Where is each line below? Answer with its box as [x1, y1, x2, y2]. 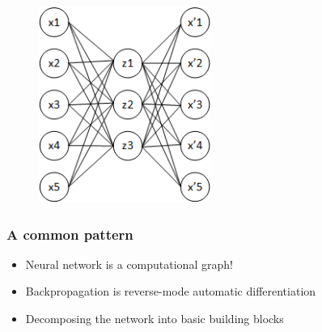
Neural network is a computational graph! [25, 255, 233, 272]
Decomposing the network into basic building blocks [25, 310, 284, 326]
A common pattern [6, 223, 133, 244]
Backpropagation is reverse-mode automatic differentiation [25, 283, 316, 300]
